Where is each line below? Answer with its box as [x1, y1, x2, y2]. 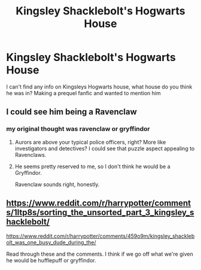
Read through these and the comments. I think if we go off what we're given [6, 250, 193, 258]
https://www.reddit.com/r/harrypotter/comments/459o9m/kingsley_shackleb [6, 232, 195, 240]
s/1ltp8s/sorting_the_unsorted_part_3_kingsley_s [6, 208, 194, 218]
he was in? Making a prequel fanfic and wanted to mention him [6, 89, 161, 96]
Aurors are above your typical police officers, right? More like [14, 138, 166, 145]
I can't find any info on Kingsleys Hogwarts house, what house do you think [6, 83, 193, 90]
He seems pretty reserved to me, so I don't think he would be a [14, 163, 170, 170]
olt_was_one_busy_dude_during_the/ [6, 239, 97, 246]
